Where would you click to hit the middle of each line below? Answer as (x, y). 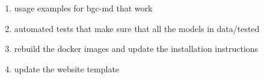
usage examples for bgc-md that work (83, 8)
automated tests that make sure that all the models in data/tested (137, 28)
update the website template (67, 68)
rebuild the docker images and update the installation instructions (136, 49)
